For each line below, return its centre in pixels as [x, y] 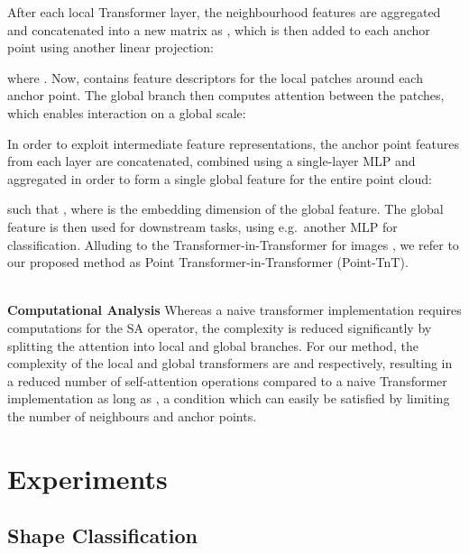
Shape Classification [102, 536]
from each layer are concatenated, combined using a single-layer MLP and [212, 161]
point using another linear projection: [110, 47]
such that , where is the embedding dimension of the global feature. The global [225, 209]
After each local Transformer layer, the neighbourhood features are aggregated [224, 12]
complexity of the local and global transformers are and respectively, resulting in [230, 363]
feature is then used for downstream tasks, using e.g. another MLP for [202, 226]
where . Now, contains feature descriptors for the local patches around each [215, 77]
